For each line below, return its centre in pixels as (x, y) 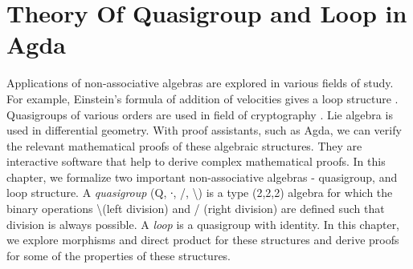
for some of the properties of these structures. (119, 255)
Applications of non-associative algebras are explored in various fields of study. (200, 83)
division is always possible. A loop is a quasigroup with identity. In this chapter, (203, 224)
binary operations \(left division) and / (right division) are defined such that (196, 209)
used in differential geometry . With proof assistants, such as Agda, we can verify (204, 130)
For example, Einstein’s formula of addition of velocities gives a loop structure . (202, 98)
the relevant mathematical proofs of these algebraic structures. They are (184, 145)
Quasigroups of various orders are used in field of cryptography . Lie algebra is (200, 114)
